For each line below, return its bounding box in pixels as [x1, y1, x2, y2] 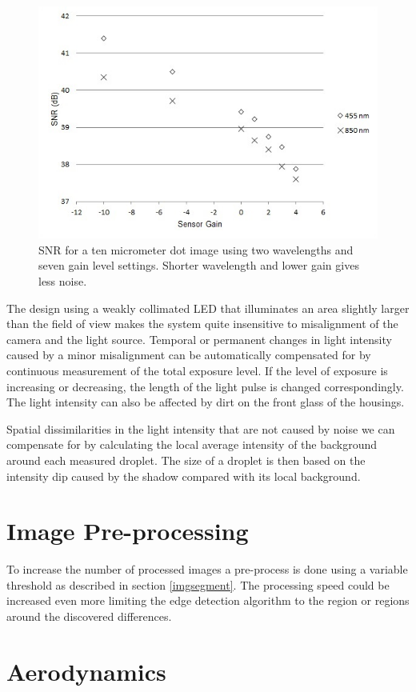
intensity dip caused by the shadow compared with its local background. [6, 467, 361, 484]
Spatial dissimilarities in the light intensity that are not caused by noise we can [6, 420, 395, 437]
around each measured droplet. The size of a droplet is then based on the [6, 451, 366, 468]
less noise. [38, 273, 87, 290]
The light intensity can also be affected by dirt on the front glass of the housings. [6, 394, 405, 410]
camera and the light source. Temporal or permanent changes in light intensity [6, 330, 392, 347]
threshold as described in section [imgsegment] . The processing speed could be [6, 576, 390, 593]
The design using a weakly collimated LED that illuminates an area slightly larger [6, 299, 410, 316]
